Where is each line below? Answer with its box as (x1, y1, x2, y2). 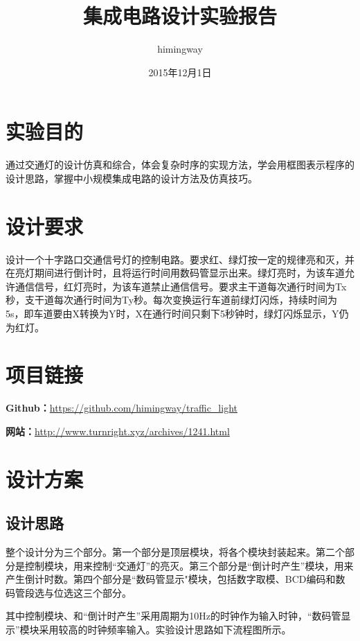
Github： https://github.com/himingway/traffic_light (6, 401, 237, 415)
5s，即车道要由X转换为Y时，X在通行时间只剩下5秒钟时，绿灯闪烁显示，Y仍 (6, 306, 349, 320)
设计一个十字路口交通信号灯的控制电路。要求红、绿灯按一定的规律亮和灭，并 (6, 252, 354, 266)
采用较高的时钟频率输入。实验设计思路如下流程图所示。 (39, 622, 291, 636)
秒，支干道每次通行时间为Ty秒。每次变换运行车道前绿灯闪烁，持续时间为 (6, 292, 338, 307)
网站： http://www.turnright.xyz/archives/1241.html (6, 423, 230, 438)
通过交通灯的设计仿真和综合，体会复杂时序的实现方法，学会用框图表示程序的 (6, 157, 354, 172)
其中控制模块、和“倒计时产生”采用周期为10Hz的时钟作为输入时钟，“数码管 (6, 608, 341, 623)
